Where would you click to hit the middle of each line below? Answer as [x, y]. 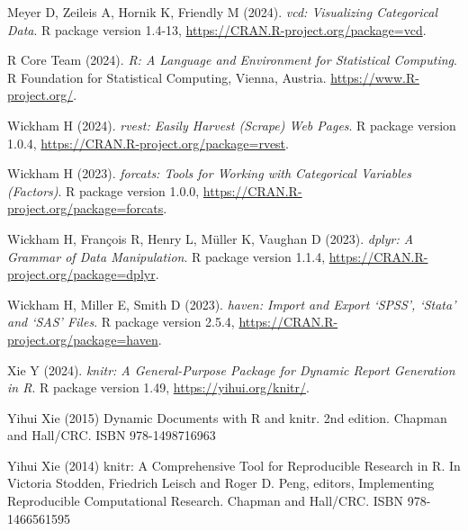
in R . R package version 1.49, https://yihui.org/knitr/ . [158, 387]
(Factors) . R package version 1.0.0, [103, 190]
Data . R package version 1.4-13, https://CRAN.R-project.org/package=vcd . [217, 29]
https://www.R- [375, 77]
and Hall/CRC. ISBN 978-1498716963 [112, 435]
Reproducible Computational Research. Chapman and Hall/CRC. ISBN [206, 501]
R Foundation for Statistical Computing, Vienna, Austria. [167, 77]
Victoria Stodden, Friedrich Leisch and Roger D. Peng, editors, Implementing [221, 483]
